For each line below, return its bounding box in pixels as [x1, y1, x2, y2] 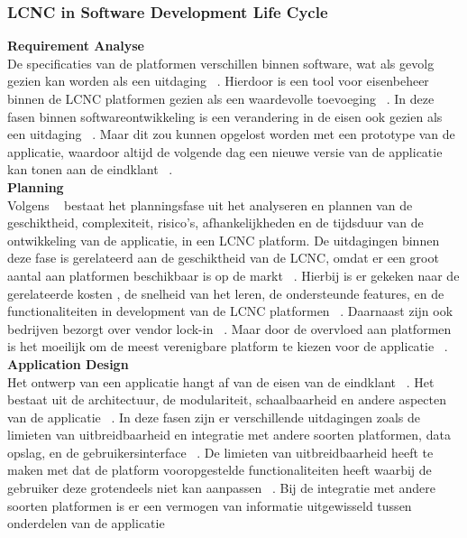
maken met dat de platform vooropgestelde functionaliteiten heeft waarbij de [7, 460, 432, 479]
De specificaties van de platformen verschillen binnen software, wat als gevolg [7, 53, 435, 72]
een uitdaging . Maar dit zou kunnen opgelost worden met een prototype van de [7, 125, 455, 144]
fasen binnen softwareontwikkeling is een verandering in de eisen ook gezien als [7, 107, 443, 125]
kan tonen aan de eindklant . [7, 160, 173, 179]
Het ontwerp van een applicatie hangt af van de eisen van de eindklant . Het [7, 372, 435, 391]
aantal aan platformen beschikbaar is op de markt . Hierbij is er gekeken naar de [7, 265, 460, 284]
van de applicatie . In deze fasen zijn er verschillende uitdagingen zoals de [7, 407, 421, 426]
